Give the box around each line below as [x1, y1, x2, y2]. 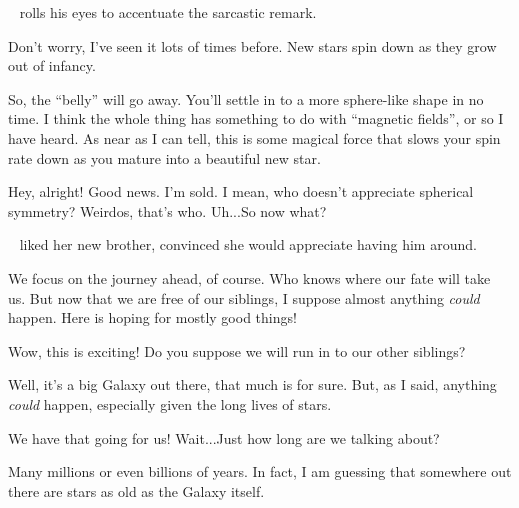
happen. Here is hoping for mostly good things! [8, 307, 297, 328]
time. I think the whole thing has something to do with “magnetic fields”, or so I [8, 108, 504, 129]
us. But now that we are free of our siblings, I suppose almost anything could [8, 287, 480, 308]
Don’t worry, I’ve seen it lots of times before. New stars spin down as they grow [8, 35, 497, 56]
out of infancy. [8, 55, 96, 76]
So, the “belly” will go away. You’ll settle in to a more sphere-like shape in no [8, 88, 484, 109]
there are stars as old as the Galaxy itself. [8, 480, 265, 501]
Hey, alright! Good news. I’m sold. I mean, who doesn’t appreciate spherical [8, 181, 474, 202]
